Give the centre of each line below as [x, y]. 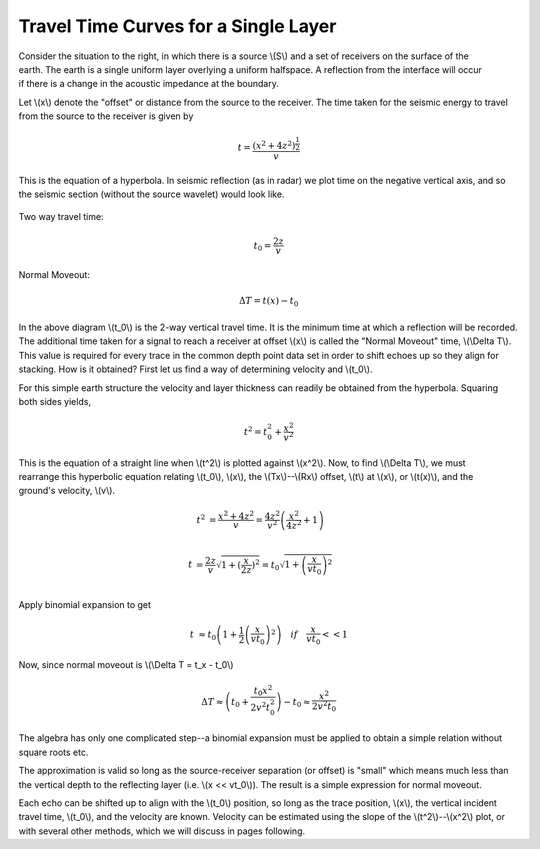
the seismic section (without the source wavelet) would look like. [151, 194]
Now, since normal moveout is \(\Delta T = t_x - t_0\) [126, 665]
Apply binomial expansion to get [85, 604]
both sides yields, [55, 401]
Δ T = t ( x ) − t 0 [268, 302]
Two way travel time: [61, 217]
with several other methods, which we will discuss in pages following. [162, 831]
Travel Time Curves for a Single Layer [177, 26]
